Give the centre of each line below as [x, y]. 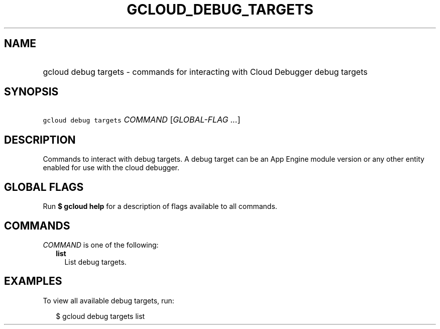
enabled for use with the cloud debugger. [111, 168]
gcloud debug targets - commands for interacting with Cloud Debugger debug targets [205, 72]
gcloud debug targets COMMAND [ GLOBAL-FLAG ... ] [142, 120]
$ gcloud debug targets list [100, 316]
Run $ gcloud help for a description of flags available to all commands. [160, 206]
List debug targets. [95, 262]
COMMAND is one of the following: [101, 245]
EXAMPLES [33, 281]
